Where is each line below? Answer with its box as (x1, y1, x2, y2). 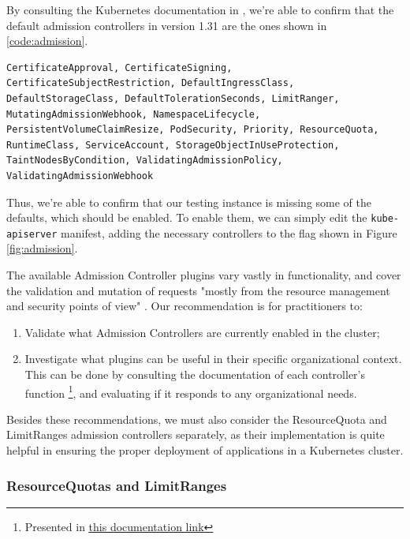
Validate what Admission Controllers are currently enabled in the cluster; (24, 324, 380, 340)
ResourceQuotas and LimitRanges (6, 475, 227, 495)
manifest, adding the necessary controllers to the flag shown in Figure (61, 224, 397, 241)
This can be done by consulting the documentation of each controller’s (24, 366, 365, 382)
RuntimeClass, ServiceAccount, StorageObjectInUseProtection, (6, 139, 340, 151)
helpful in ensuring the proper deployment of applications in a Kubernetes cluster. (6, 442, 404, 459)
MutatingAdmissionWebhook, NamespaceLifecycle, (6, 108, 261, 120)
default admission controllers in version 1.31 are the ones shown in (6, 17, 327, 33)
